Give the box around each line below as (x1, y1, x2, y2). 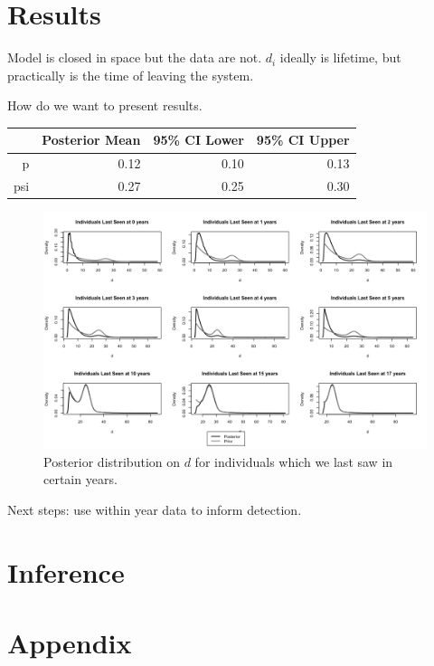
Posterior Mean (42, 130, 141, 149)
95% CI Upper (256, 130, 350, 149)
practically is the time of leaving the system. (7, 65, 254, 84)
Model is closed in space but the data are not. (7, 48, 262, 67)
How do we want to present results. (7, 96, 203, 115)
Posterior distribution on (43, 452, 181, 471)
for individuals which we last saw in (194, 452, 393, 471)
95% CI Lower (153, 130, 244, 149)
